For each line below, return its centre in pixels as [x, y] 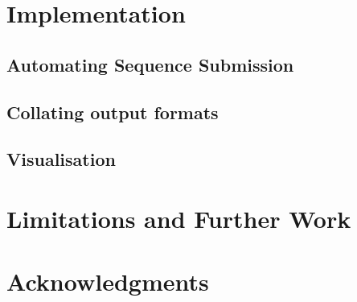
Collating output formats [113, 112]
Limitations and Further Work [179, 218]
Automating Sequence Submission [150, 64]
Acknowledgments [108, 281]
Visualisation [61, 159]
